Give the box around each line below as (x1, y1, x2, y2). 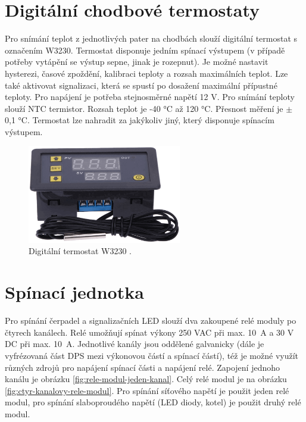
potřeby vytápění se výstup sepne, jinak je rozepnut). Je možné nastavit (5, 55, 268, 68)
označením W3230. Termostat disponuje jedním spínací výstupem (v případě (5, 43, 285, 56)
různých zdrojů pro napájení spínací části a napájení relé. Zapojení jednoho (5, 361, 280, 373)
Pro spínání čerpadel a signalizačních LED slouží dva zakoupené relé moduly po (5, 314, 296, 327)
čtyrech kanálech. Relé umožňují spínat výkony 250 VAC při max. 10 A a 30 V (5, 326, 294, 338)
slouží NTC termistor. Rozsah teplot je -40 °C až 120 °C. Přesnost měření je (5, 102, 283, 114)
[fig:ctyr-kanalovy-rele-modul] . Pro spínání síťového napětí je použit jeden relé (5, 384, 289, 396)
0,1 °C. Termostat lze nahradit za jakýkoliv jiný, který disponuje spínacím (5, 114, 274, 126)
